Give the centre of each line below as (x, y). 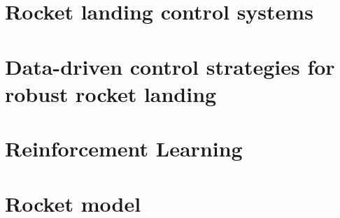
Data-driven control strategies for (170, 66)
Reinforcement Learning (124, 148)
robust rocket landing (111, 93)
